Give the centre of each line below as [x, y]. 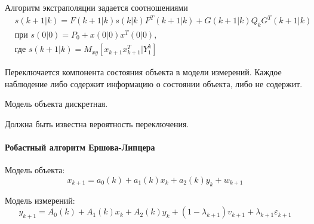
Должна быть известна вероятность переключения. [97, 123]
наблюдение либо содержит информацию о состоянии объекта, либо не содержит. [154, 83]
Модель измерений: [40, 200]
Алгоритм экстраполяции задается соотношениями [96, 7]
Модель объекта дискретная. [56, 104]
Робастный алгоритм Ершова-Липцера [80, 147]
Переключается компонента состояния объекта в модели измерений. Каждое [143, 72]
